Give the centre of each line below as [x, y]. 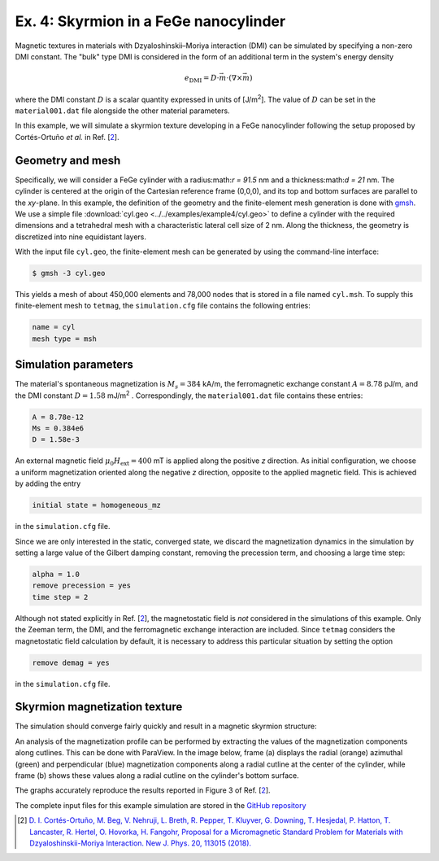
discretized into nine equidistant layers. [80, 237]
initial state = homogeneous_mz [97, 505]
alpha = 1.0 [56, 574]
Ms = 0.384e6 [58, 428]
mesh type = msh [65, 339]
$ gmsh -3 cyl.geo [69, 273]
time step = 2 [60, 597]
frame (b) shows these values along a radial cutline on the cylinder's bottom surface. [157, 775]
